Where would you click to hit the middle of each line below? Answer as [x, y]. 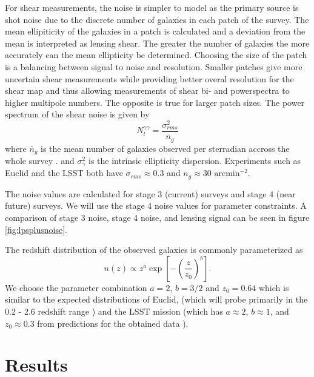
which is [274, 287]
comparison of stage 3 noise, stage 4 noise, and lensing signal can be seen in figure [157, 218]
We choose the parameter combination [76, 287]
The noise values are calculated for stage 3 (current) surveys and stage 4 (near [150, 193]
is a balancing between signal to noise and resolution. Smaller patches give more [154, 66]
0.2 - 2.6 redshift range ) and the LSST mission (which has [114, 311]
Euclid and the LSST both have [64, 173]
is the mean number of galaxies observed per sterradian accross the [165, 148]
